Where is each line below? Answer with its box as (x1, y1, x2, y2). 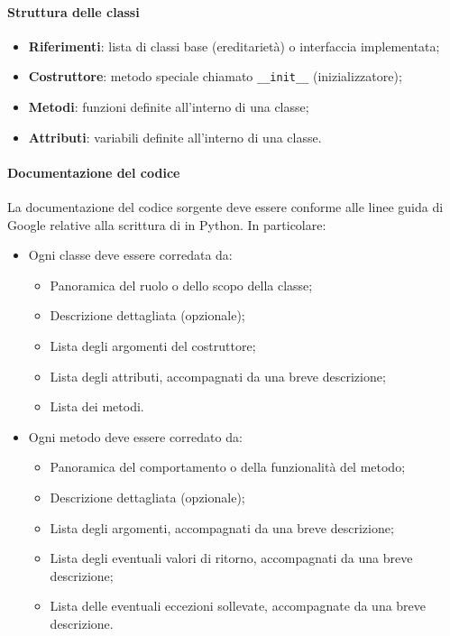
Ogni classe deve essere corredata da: (28, 245, 233, 264)
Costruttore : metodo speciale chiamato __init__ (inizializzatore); (28, 67, 402, 86)
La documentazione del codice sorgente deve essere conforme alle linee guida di (7, 198, 444, 217)
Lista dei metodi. (50, 397, 144, 416)
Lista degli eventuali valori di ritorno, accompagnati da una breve (50, 548, 413, 567)
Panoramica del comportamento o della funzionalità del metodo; (50, 457, 406, 476)
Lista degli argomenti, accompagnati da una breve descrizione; (50, 518, 394, 537)
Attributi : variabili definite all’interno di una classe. (28, 127, 322, 146)
